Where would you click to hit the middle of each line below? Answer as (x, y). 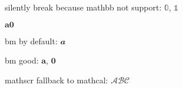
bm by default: (31, 41)
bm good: (22, 60)
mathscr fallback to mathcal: (56, 80)
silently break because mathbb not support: (83, 7)
